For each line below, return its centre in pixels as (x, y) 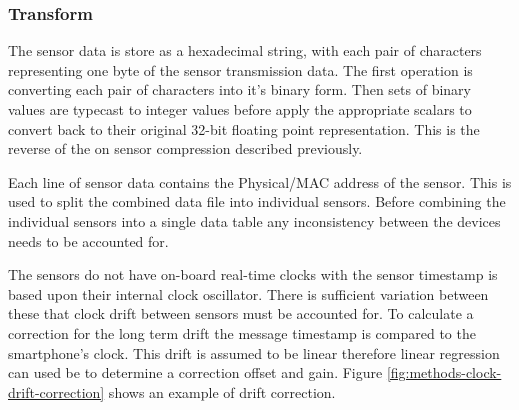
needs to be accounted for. (88, 240)
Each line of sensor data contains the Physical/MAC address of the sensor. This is (260, 181)
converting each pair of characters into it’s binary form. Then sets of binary (239, 89)
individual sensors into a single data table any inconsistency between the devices (254, 220)
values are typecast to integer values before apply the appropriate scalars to (240, 109)
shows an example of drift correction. (222, 391)
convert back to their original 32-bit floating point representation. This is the (244, 128)
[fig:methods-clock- (444, 372)
